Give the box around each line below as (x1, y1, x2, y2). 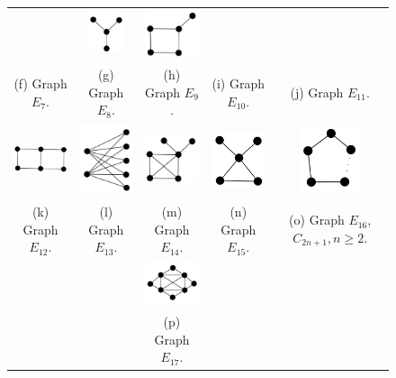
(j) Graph (290, 82, 344, 101)
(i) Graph (211, 73, 265, 92)
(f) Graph (13, 73, 67, 92)
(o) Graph (289, 210, 345, 229)
